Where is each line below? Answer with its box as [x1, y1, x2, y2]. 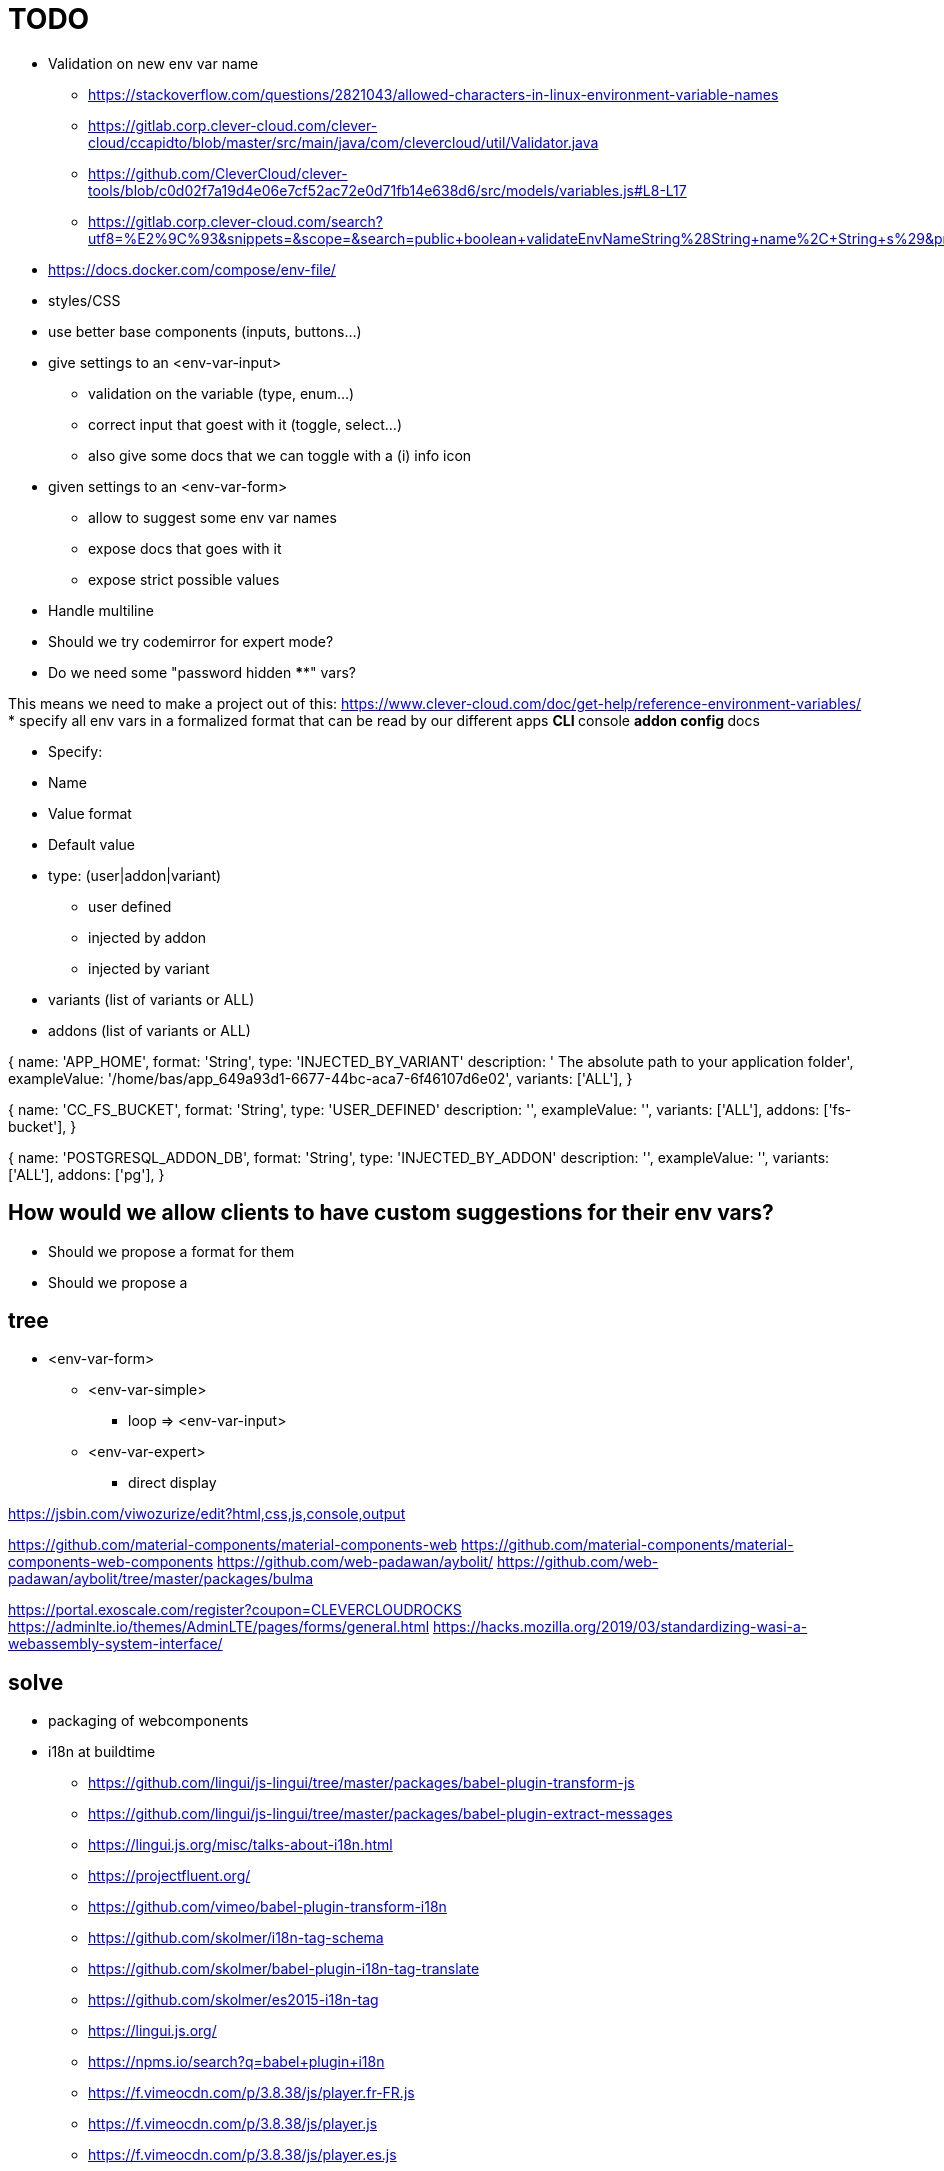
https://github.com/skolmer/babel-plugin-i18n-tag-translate [88, 1960, 480, 1978]
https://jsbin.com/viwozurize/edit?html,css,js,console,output [8, 1505, 406, 1523]
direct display [128, 1474, 217, 1492]
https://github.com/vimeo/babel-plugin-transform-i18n [88, 1898, 447, 1916]
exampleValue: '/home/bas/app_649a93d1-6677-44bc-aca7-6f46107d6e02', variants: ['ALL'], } [8, 1069, 633, 1087]
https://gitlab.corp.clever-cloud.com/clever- [88, 116, 378, 134]
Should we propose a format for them [48, 1242, 295, 1260]
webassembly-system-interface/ [8, 1635, 223, 1653]
